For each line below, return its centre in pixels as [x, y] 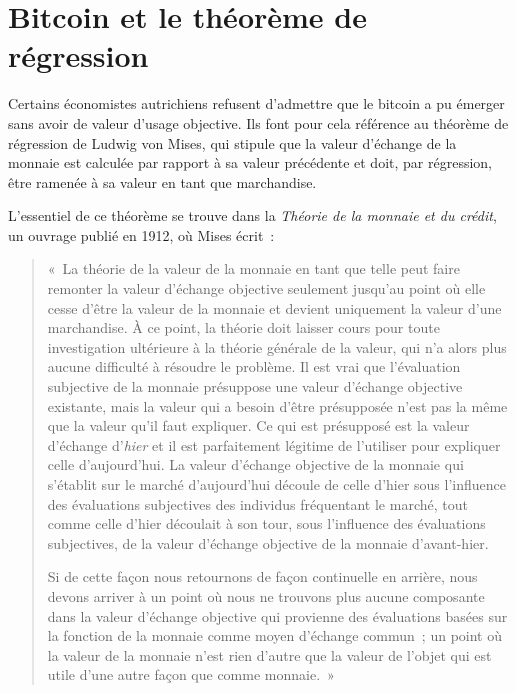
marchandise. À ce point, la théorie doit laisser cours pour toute [243, 327]
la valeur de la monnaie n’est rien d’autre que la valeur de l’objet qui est [269, 654]
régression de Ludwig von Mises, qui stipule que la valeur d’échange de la [232, 142]
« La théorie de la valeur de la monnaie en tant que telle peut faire [253, 268]
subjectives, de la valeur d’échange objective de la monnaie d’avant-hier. [268, 542]
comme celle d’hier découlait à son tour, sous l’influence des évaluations [266, 523]
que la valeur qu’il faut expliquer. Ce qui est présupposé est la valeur [258, 425]
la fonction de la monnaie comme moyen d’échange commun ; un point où [274, 635]
